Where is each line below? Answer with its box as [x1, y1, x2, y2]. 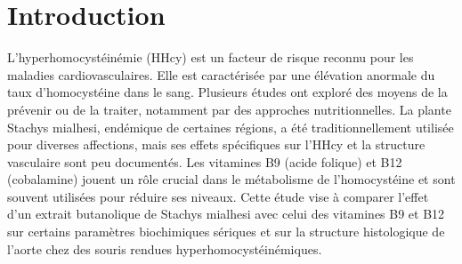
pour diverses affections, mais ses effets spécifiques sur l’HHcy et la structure [7, 135, 426, 154]
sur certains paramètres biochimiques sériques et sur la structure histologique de [7, 222, 445, 241]
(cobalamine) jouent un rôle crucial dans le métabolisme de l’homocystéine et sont [7, 170, 456, 188]
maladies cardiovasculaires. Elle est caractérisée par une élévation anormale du [7, 65, 435, 84]
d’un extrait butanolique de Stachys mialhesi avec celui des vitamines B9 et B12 [7, 204, 445, 223]
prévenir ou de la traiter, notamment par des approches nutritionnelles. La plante [7, 100, 451, 118]
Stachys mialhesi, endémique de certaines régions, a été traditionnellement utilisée [7, 117, 454, 136]
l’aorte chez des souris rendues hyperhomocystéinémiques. [7, 239, 322, 258]
